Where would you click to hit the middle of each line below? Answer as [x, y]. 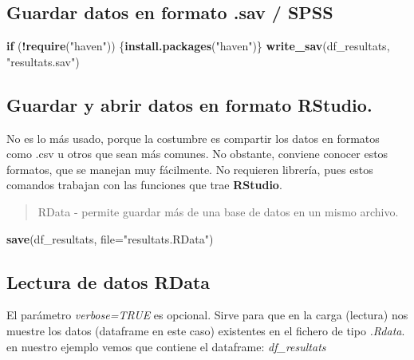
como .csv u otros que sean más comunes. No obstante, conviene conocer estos [197, 154]
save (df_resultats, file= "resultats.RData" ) [110, 238]
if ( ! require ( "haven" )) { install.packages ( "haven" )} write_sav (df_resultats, [198, 46]
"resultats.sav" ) [43, 61]
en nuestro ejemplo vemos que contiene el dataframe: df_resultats [166, 346]
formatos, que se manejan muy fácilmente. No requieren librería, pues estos [190, 169]
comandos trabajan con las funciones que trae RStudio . [144, 185]
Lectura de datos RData [108, 281]
